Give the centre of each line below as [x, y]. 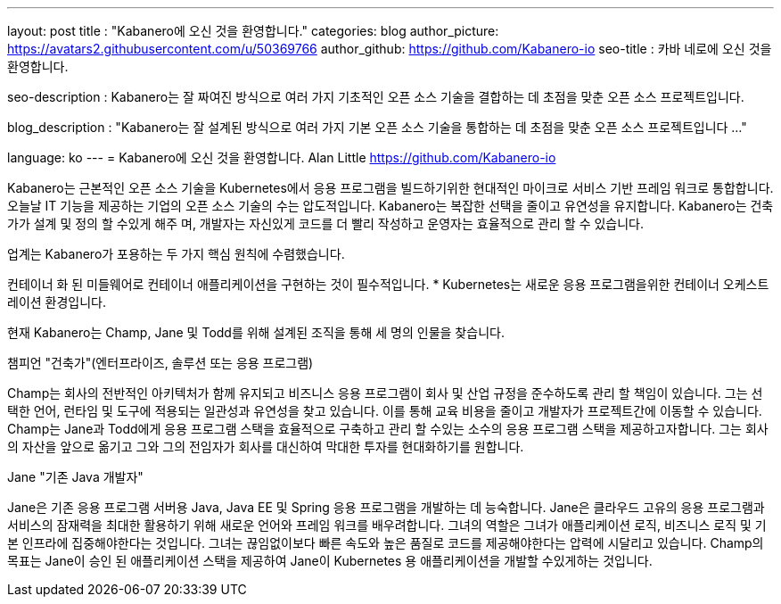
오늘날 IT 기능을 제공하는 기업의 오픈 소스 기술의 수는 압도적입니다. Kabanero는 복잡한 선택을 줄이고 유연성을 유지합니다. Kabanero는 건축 [390, 206]
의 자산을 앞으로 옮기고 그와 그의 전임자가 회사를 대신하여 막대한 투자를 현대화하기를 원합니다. [266, 447]
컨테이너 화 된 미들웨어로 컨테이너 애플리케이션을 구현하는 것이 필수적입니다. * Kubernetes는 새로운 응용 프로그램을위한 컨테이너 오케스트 [388, 284]
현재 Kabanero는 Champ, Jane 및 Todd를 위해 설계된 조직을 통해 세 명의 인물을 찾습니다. [256, 332]
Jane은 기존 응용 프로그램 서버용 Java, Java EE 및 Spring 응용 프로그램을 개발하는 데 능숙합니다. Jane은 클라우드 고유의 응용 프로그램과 [386, 507]
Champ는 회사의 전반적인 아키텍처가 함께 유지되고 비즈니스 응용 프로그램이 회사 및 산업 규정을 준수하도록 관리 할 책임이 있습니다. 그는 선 [385, 393]
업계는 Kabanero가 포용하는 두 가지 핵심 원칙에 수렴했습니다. [176, 254]
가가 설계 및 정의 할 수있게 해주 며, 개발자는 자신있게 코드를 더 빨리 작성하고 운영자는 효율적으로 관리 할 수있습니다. [325, 223]
